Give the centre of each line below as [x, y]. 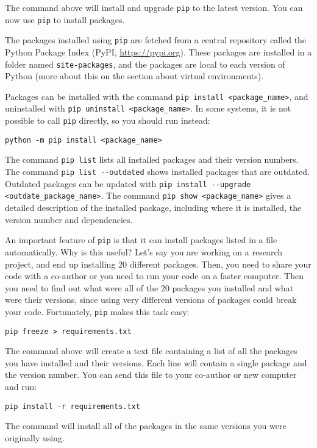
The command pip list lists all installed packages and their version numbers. [152, 159]
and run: [21, 386]
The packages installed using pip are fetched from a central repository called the [156, 40]
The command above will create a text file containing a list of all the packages [151, 351]
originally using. [35, 437]
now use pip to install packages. [65, 19]
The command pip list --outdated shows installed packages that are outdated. [157, 172]
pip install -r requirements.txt [73, 406]
